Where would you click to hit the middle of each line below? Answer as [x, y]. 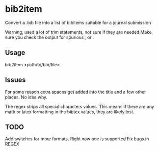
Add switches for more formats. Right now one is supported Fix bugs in [77, 139]
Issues [15, 80]
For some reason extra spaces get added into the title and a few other [76, 92]
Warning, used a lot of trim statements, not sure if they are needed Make [79, 32]
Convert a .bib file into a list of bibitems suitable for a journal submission [78, 23]
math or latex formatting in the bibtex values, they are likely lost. [70, 112]
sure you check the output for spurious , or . [50, 37]
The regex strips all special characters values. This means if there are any [80, 106]
